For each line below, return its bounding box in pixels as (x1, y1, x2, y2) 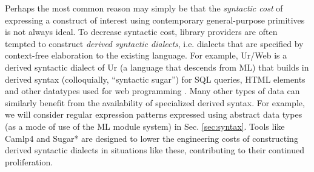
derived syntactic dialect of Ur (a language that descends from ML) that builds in (5, 60, 309, 73)
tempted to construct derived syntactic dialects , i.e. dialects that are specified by (5, 37, 304, 49)
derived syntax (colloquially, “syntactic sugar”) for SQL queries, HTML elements (5, 72, 306, 85)
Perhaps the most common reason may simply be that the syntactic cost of (5, 2, 283, 14)
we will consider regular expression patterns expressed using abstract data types (5, 108, 302, 121)
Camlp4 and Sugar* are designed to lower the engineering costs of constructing (5, 132, 298, 144)
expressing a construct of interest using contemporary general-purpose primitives (5, 13, 305, 26)
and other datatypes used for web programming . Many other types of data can (5, 84, 300, 97)
